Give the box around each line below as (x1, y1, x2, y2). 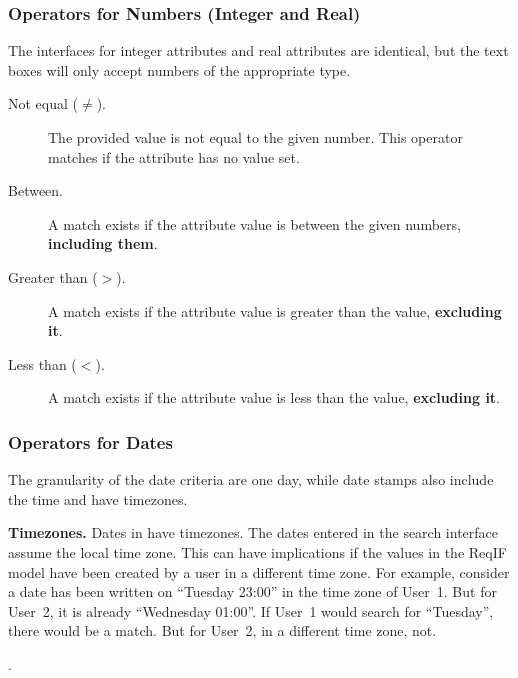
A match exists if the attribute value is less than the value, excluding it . (48, 387, 501, 408)
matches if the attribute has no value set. (48, 146, 300, 167)
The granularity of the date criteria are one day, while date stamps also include (8, 469, 494, 490)
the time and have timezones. (8, 488, 188, 509)
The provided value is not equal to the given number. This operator (48, 127, 463, 147)
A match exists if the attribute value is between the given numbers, (48, 213, 461, 234)
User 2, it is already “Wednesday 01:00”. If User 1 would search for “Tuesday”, (8, 600, 494, 621)
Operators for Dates (8, 429, 173, 454)
